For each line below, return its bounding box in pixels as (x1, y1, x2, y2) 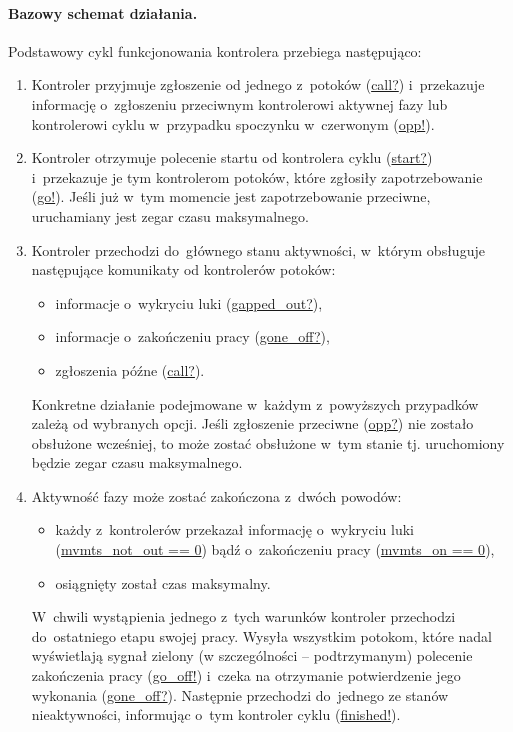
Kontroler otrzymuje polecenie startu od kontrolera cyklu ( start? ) (31, 147, 433, 168)
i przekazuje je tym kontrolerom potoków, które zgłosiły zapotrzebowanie (31, 166, 483, 187)
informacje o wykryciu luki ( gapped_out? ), (55, 292, 323, 313)
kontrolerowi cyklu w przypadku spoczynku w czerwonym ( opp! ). (31, 113, 435, 134)
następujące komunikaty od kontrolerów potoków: (31, 259, 336, 280)
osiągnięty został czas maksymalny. (55, 572, 271, 593)
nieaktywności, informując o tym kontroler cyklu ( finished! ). (31, 704, 401, 725)
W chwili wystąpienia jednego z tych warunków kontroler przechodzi (31, 606, 456, 627)
